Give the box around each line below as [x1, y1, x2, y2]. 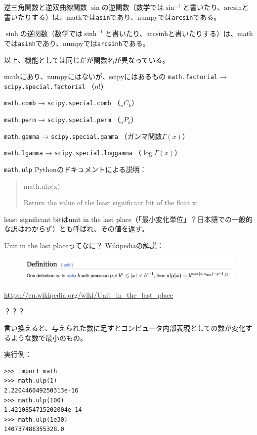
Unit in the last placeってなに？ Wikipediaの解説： [4, 240, 164, 251]
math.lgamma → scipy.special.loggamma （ [4, 147, 142, 158]
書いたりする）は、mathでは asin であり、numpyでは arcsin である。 [4, 11, 221, 22]
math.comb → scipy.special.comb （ [4, 97, 121, 108]
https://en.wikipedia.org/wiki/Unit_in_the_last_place [4, 289, 173, 300]
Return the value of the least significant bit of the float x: [23, 197, 198, 208]
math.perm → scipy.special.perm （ [4, 114, 121, 125]
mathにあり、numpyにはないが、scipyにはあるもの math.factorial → [4, 71, 227, 82]
